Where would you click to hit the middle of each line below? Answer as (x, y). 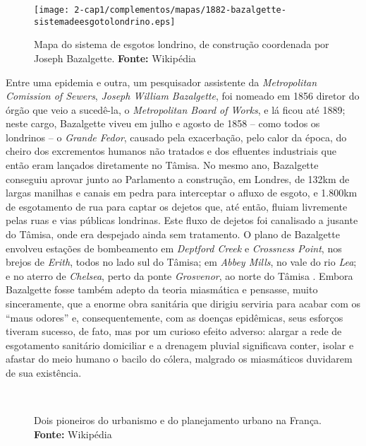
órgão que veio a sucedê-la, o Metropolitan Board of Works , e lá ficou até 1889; (176, 109)
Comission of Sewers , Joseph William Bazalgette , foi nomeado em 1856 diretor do (183, 96)
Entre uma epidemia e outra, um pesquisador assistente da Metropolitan (161, 82)
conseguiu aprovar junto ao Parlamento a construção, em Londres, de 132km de (178, 178)
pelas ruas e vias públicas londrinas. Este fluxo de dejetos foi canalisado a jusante (182, 220)
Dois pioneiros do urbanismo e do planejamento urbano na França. (178, 420)
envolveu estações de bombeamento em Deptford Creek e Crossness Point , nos (174, 248)
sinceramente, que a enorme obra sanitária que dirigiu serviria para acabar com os (183, 303)
